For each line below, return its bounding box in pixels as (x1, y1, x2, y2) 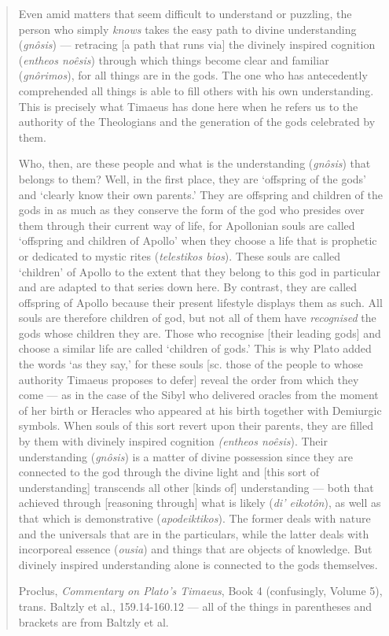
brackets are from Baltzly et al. (18, 613, 169, 630)
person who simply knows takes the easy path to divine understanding (18, 20, 357, 37)
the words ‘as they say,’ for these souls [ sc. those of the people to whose (18, 356, 363, 372)
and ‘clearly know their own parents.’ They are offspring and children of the (18, 186, 383, 202)
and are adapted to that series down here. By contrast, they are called (18, 279, 358, 295)
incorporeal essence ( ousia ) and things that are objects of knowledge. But (18, 541, 372, 557)
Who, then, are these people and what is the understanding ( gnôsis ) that (18, 155, 371, 172)
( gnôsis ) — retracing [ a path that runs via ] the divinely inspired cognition (18, 36, 376, 53)
